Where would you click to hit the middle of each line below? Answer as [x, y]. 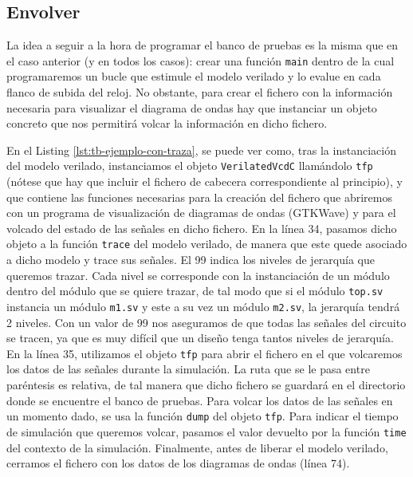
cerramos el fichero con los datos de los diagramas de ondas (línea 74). [178, 463]
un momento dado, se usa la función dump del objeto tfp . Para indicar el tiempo [203, 416]
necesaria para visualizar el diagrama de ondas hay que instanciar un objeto [192, 107]
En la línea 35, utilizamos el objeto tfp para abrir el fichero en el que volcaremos [205, 353]
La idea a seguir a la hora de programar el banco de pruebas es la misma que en [203, 45]
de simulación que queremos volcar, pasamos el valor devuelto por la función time [206, 431]
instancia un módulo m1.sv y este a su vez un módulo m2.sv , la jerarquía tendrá [203, 306]
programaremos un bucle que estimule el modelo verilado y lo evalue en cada [194, 76]
